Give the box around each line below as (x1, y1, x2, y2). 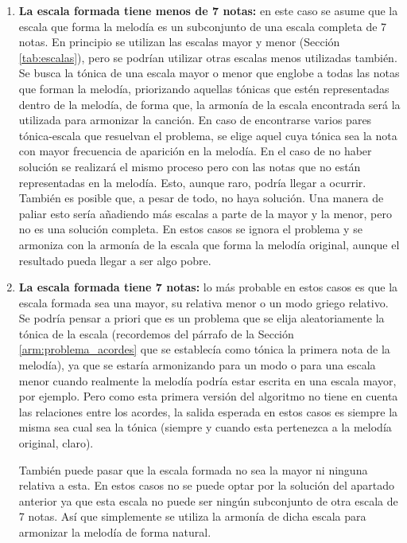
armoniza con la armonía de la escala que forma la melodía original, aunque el (18, 236, 400, 252)
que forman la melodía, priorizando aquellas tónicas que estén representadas (18, 80, 390, 96)
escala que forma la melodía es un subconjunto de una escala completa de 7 (18, 18, 387, 34)
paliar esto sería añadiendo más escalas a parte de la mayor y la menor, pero (18, 205, 392, 221)
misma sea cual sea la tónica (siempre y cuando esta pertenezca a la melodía (18, 419, 392, 436)
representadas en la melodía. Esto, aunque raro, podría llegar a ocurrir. (18, 174, 366, 190)
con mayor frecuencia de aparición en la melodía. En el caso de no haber (18, 143, 372, 159)
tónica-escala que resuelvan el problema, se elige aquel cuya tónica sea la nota (18, 127, 397, 143)
